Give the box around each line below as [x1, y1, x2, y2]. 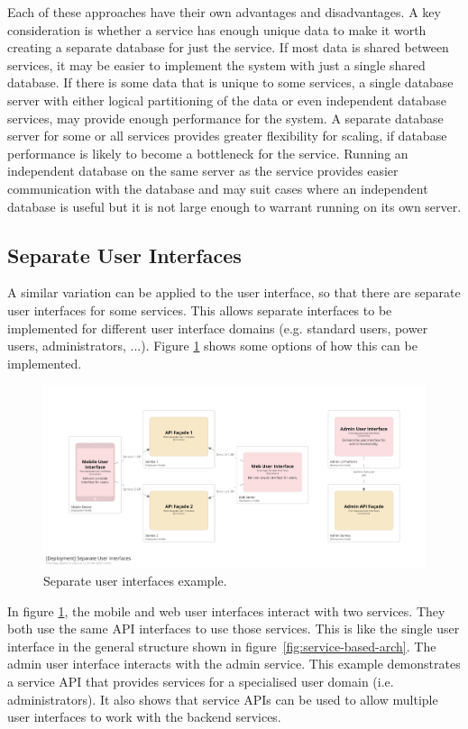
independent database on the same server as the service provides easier [7, 161, 399, 180]
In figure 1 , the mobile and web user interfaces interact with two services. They [7, 601, 445, 620]
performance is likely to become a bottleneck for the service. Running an [7, 143, 408, 162]
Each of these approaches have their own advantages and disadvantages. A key [7, 3, 441, 21]
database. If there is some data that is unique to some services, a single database [7, 73, 454, 92]
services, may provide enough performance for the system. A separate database [7, 108, 444, 127]
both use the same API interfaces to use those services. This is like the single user [7, 619, 460, 638]
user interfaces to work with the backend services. [7, 707, 281, 726]
